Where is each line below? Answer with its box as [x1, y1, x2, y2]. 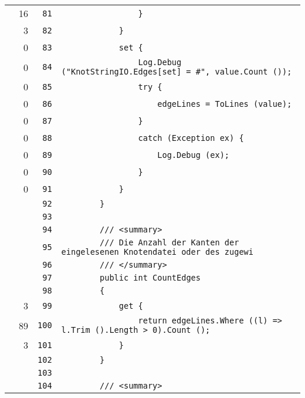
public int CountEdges [100, 273, 201, 282]
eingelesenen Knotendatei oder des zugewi [61, 247, 253, 257]
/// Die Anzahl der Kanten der [100, 238, 239, 247]
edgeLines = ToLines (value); [157, 99, 292, 109]
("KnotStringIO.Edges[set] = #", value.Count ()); [61, 67, 292, 76]
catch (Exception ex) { [138, 133, 244, 143]
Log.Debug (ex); [157, 150, 230, 160]
